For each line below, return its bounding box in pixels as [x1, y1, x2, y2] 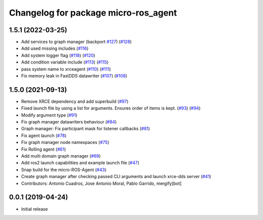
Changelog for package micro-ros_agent [9, 7, 177, 18]
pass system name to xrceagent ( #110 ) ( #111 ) [21, 66, 111, 72]
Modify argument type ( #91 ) [21, 112, 77, 118]
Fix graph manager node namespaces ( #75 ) [21, 140, 110, 145]
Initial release [21, 206, 48, 212]
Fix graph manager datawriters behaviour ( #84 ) [21, 119, 117, 125]
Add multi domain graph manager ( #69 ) [21, 153, 101, 159]
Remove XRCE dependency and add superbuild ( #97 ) [21, 98, 129, 104]
